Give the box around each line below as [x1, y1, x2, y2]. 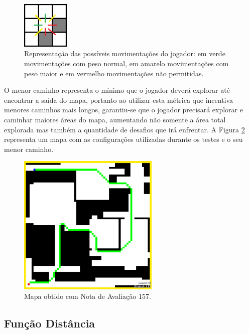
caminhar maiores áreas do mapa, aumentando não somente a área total [4, 114, 226, 124]
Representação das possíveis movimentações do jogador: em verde [24, 48, 225, 59]
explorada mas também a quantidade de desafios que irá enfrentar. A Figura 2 [4, 124, 245, 134]
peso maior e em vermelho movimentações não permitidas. [24, 68, 204, 78]
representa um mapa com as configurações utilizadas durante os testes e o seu [4, 134, 243, 144]
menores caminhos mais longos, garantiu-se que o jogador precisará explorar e [4, 104, 243, 115]
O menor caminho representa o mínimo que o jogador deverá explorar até [4, 85, 230, 95]
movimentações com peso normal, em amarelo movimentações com [24, 58, 229, 68]
